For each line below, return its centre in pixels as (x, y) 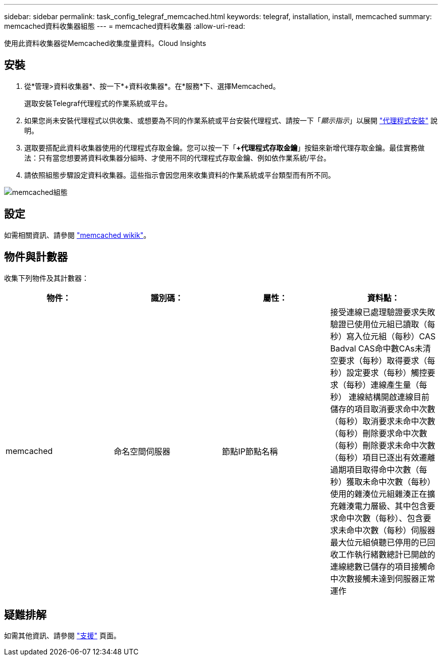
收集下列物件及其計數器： (46, 278)
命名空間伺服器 (142, 451)
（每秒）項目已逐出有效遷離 (383, 457)
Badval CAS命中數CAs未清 (380, 348)
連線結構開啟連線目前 (389, 397)
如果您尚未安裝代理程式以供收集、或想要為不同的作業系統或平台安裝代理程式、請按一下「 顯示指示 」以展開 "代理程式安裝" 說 (231, 120)
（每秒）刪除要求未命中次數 (383, 445)
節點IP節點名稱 (250, 451)
